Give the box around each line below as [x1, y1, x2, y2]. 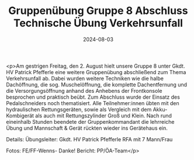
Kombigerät [6, 112, 34, 119]
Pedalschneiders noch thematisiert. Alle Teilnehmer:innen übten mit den [6, 99, 179, 106]
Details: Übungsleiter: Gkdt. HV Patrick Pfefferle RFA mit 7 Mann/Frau [6, 135, 173, 142]
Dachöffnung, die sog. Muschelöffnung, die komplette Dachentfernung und [6, 81, 188, 88]
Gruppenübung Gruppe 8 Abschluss [8, 4, 188, 18]
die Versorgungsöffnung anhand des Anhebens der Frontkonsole [6, 87, 162, 94]
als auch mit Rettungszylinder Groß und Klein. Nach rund [34, 112, 172, 119]
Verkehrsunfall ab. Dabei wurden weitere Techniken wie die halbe [6, 75, 164, 82]
